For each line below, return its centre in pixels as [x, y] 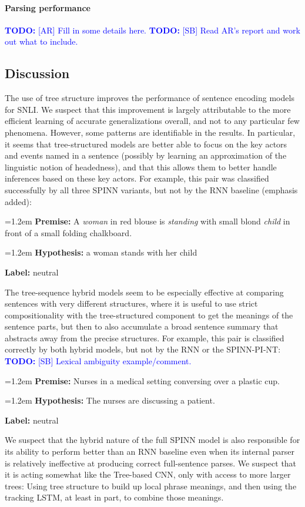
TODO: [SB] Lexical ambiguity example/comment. [98, 361]
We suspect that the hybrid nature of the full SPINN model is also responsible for [152, 440]
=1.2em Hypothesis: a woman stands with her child [101, 252]
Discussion [37, 73]
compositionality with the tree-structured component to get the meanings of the [149, 315]
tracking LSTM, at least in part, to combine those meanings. [114, 497]
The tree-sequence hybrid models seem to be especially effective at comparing [144, 292]
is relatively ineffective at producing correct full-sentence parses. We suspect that [151, 463]
